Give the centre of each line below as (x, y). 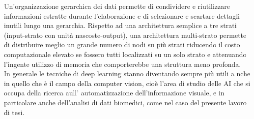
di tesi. (14, 112)
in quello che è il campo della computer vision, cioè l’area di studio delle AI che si (127, 83)
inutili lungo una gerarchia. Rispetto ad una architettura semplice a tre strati (120, 25)
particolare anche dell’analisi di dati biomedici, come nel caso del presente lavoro (125, 102)
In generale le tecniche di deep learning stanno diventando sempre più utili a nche (127, 74)
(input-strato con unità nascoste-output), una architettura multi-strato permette (125, 35)
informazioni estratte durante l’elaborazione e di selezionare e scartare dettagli (122, 15)
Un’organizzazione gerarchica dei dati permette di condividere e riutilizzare (117, 6)
